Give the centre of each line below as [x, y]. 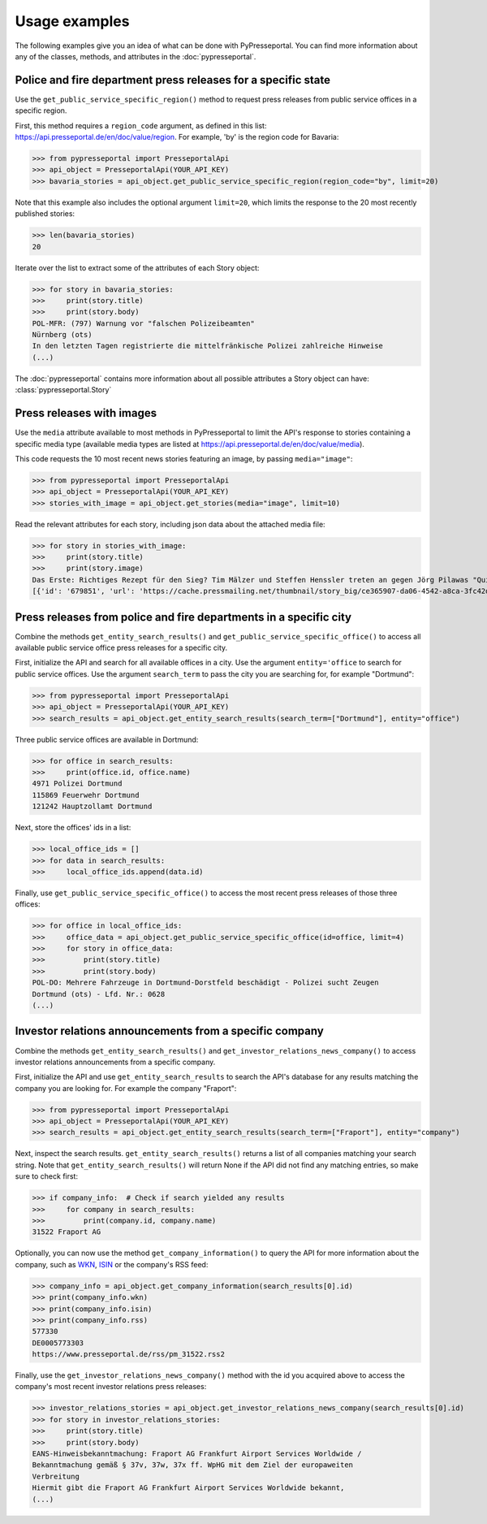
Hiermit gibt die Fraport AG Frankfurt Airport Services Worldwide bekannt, [188, 1488]
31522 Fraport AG [67, 1232]
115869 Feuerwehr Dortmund [86, 795]
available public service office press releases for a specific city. [121, 648]
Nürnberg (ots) [62, 335]
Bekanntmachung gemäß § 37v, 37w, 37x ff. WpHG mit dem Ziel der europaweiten [192, 1465]
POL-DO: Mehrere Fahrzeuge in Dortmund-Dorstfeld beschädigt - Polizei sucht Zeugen [205, 983]
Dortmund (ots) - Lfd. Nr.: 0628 [99, 994]
